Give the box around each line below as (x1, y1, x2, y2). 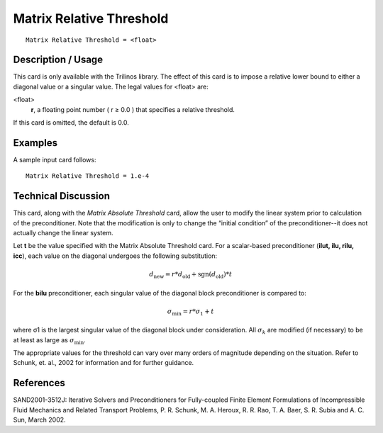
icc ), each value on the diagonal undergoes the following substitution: (13, 252, 218, 260)
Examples (13, 137, 58, 149)
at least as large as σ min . (13, 335, 87, 346)
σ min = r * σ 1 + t (167, 307, 214, 317)
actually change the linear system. (13, 229, 113, 237)
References (13, 377, 65, 389)
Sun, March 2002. (13, 415, 67, 424)
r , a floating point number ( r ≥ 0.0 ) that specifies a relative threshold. (30, 105, 235, 113)
